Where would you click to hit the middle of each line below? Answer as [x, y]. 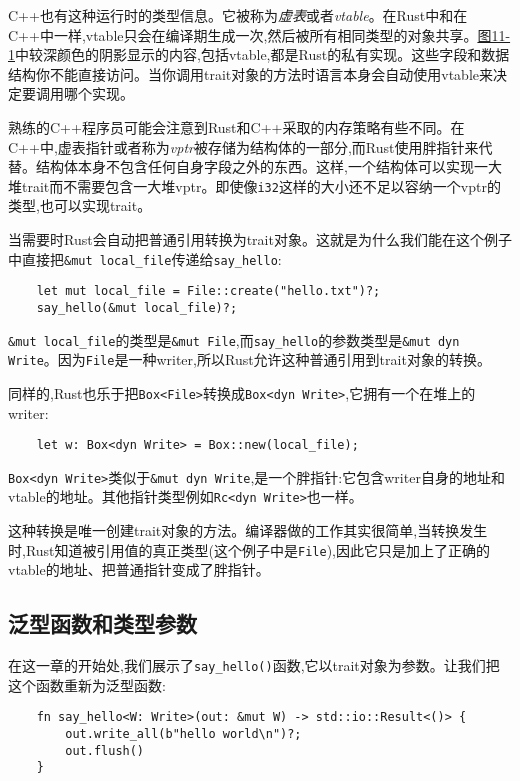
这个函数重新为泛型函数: [87, 684]
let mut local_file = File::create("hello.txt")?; [208, 291]
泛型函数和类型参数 [102, 623]
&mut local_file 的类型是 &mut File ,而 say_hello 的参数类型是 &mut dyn [234, 339]
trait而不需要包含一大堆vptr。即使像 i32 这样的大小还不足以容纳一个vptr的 [261, 185]
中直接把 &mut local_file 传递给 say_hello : [145, 258]
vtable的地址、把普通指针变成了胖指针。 [139, 569]
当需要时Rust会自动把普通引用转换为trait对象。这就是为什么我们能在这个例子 [260, 239]
